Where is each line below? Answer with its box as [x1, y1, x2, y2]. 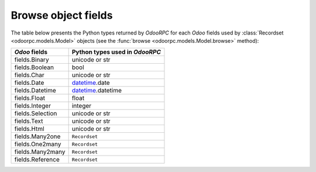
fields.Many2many [14, 148, 66, 156]
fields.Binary [14, 56, 49, 64]
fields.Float [14, 94, 45, 102]
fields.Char [14, 71, 45, 79]
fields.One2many [14, 140, 61, 149]
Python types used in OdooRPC [71, 48, 161, 56]
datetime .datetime [71, 87, 122, 95]
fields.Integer [14, 102, 51, 110]
